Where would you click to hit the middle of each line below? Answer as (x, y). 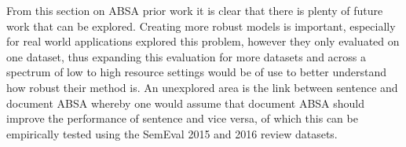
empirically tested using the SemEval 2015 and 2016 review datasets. (172, 133)
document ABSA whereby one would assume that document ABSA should (186, 103)
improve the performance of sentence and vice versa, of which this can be (182, 118)
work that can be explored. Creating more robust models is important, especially (201, 26)
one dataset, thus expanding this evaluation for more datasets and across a (186, 56)
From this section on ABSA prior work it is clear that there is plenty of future (195, 10)
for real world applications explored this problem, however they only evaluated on (203, 41)
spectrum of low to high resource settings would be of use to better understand (197, 72)
